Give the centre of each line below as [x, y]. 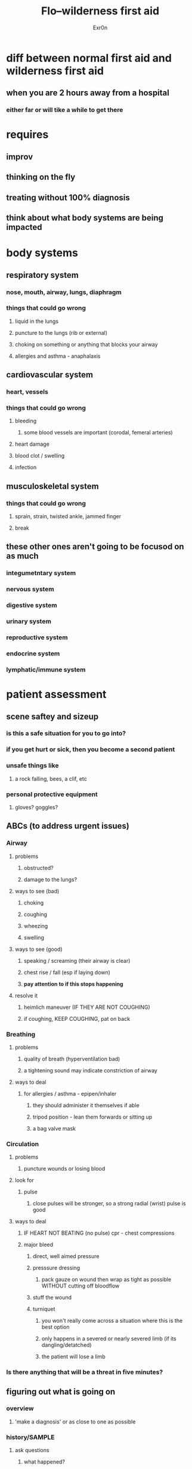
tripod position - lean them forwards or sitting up [92, 1117]
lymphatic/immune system [46, 669]
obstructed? [38, 868]
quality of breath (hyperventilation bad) [72, 1059]
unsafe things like [32, 766]
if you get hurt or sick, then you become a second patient [91, 749]
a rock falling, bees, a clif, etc [51, 779]
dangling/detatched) [66, 1345]
